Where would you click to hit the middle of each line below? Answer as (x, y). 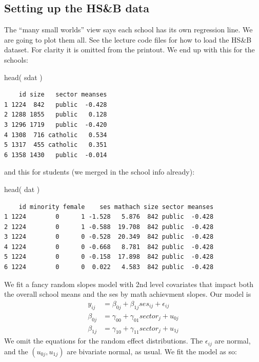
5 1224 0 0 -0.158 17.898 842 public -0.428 (109, 257)
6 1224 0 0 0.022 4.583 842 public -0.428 (109, 267)
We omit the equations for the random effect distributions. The (104, 341)
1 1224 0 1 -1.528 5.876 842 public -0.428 (109, 217)
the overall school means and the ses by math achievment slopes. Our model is (128, 294)
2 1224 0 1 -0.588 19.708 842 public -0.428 (109, 227)
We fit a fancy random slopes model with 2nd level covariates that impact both (129, 284)
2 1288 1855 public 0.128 (56, 115)
